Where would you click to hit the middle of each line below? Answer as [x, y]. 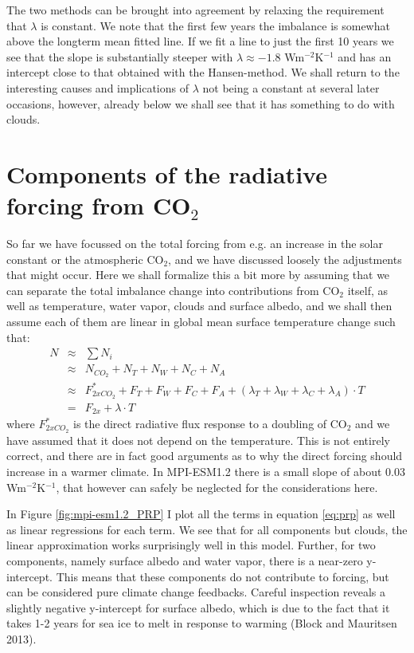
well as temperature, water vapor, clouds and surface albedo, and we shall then [199, 306]
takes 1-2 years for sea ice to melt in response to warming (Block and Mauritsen [202, 623]
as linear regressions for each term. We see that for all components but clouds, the [207, 529]
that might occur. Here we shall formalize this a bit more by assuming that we [198, 275]
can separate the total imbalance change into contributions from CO [173, 290]
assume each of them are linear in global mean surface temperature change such [201, 322]
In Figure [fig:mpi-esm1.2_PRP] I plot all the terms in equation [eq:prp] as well [201, 514]
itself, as [367, 290]
